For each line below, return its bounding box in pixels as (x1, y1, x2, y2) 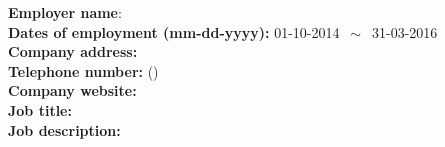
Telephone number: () (8, 60, 159, 81)
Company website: (8, 80, 137, 101)
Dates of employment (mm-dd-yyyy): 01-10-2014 (8, 21, 340, 42)
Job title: (8, 99, 72, 120)
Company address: (8, 41, 138, 62)
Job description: (8, 119, 121, 140)
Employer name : (8, 2, 122, 22)
